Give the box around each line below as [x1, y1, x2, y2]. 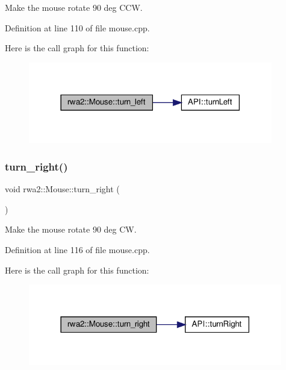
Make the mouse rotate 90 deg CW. [5, 223, 137, 236]
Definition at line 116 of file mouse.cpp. [5, 243, 150, 256]
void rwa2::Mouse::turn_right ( [5, 183, 120, 195]
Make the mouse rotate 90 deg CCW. [5, 1, 143, 13]
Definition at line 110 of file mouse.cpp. [5, 21, 150, 34]
